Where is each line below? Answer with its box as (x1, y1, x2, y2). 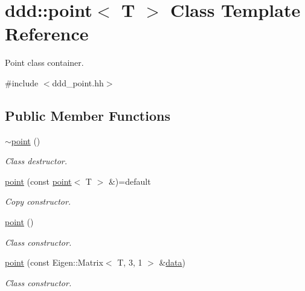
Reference (5, 21, 89, 46)
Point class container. (5, 56, 84, 69)
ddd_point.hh (52, 76, 104, 89)
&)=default (108, 174, 151, 187)
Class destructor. (5, 155, 68, 167)
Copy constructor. (5, 195, 71, 208)
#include (5, 76, 39, 89)
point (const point (5, 174, 72, 187)
